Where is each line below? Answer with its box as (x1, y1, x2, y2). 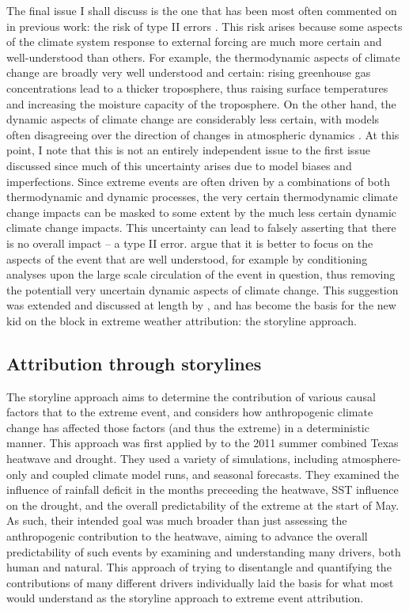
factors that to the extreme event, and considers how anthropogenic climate (6, 404, 373, 420)
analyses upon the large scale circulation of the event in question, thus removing (6, 266, 396, 283)
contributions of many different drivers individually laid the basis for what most (6, 574, 394, 590)
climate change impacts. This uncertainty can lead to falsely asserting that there (6, 219, 396, 236)
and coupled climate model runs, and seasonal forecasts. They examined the (30, 465, 400, 482)
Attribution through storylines (6, 351, 262, 375)
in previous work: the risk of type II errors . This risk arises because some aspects (6, 17, 403, 34)
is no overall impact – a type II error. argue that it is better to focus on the (6, 234, 373, 251)
